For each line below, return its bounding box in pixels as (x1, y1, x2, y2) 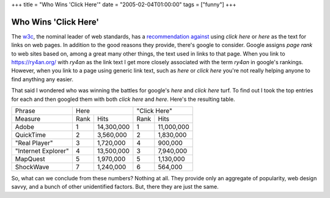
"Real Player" (15, 139, 53, 147)
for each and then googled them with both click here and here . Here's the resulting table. (11, 95, 235, 103)
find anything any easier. (11, 75, 73, 82)
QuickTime (15, 131, 46, 139)
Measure (15, 115, 41, 123)
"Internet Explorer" (15, 147, 70, 155)
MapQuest (15, 155, 45, 163)
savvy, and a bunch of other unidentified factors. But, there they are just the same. (11, 183, 219, 191)
